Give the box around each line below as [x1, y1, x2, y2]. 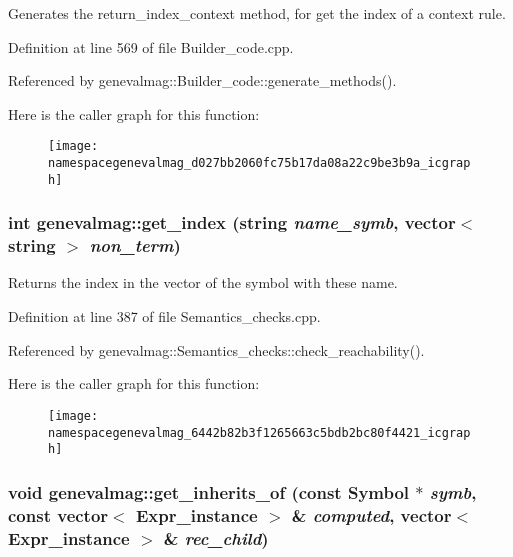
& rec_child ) [163, 525, 269, 550]
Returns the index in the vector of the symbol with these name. [8, 272, 398, 293]
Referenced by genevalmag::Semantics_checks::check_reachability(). [8, 339, 425, 360]
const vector [8, 502, 109, 527]
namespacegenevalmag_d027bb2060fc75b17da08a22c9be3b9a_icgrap [48, 156, 471, 171]
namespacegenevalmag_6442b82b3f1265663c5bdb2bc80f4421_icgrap [48, 425, 471, 440]
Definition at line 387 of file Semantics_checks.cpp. [8, 306, 321, 327]
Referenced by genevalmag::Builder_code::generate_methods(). [8, 70, 397, 91]
